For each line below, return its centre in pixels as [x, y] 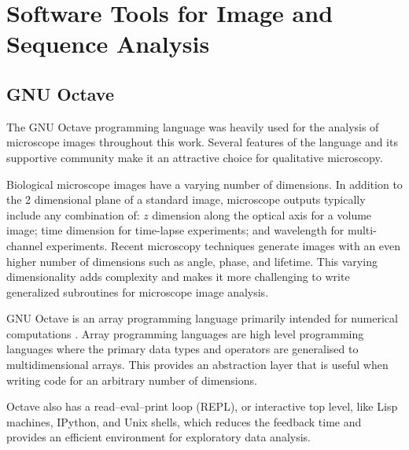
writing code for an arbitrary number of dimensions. [132, 380]
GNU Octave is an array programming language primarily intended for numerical [202, 318]
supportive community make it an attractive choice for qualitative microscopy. [195, 157]
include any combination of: [73, 214]
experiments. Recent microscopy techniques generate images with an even [223, 245]
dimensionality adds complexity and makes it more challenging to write [178, 277]
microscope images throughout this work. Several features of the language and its [202, 142]
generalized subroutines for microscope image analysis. [138, 291]
